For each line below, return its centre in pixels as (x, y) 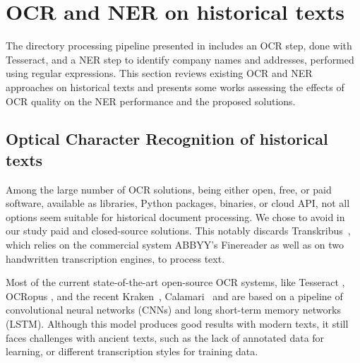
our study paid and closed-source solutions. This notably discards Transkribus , (178, 231)
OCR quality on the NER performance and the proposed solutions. (151, 101)
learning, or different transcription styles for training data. (132, 351)
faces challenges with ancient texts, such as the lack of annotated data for (165, 337)
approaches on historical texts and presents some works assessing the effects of (175, 87)
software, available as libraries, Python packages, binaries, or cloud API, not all (178, 203)
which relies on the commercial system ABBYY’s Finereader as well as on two (175, 245)
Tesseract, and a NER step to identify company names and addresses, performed (180, 59)
